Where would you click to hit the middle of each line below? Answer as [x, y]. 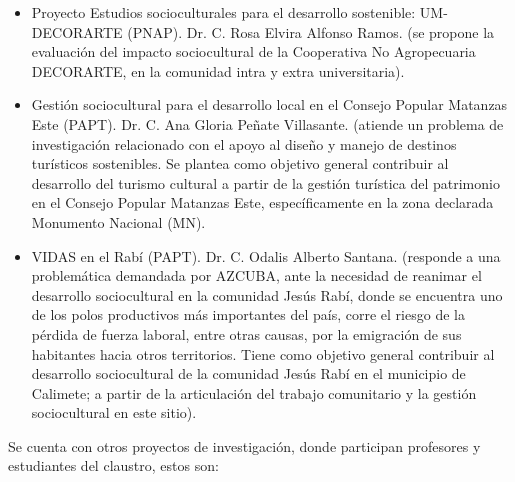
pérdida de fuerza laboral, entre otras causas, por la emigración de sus [246, 333]
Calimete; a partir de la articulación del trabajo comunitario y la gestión [254, 392]
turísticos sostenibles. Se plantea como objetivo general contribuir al [240, 163]
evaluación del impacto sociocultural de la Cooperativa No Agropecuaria [253, 51]
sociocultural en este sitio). [114, 412]
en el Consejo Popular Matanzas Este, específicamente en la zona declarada [262, 202]
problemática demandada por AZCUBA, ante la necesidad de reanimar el [256, 275]
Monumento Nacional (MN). [118, 221]
